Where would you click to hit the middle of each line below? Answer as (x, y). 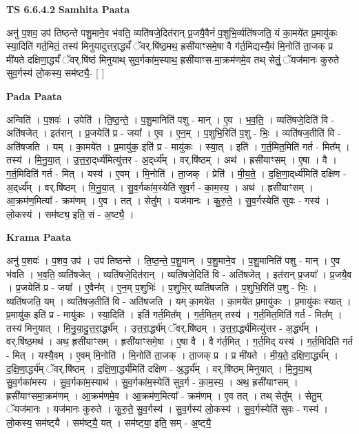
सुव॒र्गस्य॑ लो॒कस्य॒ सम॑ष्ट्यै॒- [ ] (55, 73)
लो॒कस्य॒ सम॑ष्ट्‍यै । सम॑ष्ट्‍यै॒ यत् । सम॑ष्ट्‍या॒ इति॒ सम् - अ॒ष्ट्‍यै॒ (109, 423)
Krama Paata (39, 237)
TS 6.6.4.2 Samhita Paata (68, 9)
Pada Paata (34, 96)
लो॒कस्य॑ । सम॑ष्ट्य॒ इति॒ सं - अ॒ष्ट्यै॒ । (70, 214)
